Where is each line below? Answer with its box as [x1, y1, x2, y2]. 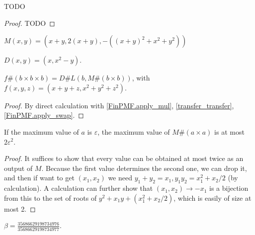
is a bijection [209, 183, 249, 193]
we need [108, 172, 132, 183]
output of [4, 162, 33, 173]
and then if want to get [4, 172, 75, 183]
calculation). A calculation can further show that [4, 183, 153, 193]
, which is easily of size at [173, 192, 252, 203]
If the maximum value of [4, 126, 79, 137]
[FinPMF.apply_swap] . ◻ [4, 110, 84, 120]
